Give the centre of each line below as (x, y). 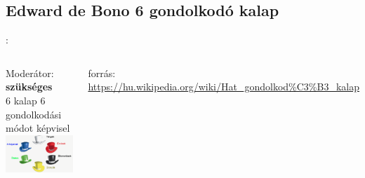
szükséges (29, 87)
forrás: (102, 73)
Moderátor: (30, 73)
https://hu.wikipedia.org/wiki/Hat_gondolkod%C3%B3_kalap (224, 87)
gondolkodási (34, 114)
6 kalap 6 (26, 100)
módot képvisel (38, 128)
